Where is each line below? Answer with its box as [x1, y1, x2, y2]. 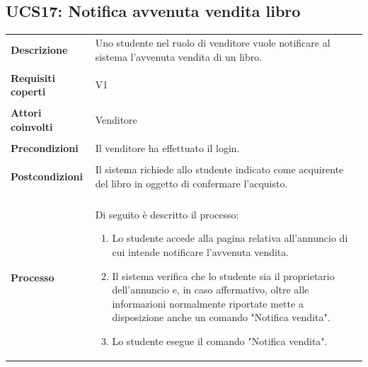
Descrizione [11, 42, 68, 57]
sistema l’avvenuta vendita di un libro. [95, 49, 263, 64]
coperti [11, 84, 46, 99]
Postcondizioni [11, 168, 83, 183]
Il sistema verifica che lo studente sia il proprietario [112, 268, 335, 283]
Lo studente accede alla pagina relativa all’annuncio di [112, 231, 348, 245]
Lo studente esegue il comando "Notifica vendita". [112, 333, 328, 348]
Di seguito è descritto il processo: [95, 206, 239, 221]
